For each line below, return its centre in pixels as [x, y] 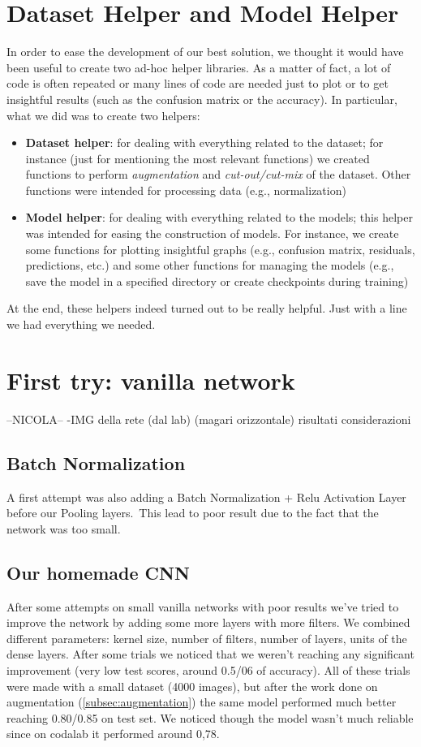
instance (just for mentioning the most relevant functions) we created [198, 158]
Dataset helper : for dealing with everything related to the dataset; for [204, 142]
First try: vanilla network [151, 380]
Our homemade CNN [98, 572]
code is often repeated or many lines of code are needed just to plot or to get [198, 83]
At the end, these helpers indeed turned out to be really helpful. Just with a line [207, 308]
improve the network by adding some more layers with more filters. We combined [208, 622]
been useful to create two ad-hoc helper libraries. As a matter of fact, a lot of [199, 67]
